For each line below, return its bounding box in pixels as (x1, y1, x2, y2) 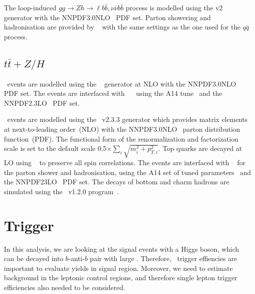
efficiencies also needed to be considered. (4, 282, 126, 292)
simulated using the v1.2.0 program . (4, 186, 119, 196)
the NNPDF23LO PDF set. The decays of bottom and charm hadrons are (4, 176, 229, 187)
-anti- (68, 253, 85, 264)
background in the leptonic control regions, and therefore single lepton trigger (4, 272, 237, 283)
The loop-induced (4, 2, 56, 12)
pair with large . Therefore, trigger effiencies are (90, 253, 237, 264)
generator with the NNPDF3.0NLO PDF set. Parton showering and (4, 12, 211, 22)
